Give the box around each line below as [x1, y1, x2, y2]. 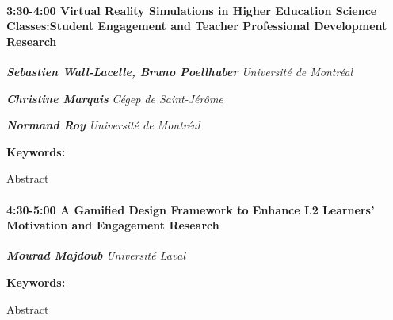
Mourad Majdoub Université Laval [6, 247, 186, 264]
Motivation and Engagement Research [6, 217, 219, 233]
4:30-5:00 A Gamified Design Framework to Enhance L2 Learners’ [6, 201, 375, 218]
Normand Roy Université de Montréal [6, 117, 200, 133]
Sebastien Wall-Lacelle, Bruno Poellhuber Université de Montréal [6, 63, 353, 79]
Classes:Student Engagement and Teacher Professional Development [6, 17, 387, 34]
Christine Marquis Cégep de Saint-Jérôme [6, 90, 223, 106]
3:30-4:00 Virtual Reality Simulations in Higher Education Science [6, 2, 377, 18]
